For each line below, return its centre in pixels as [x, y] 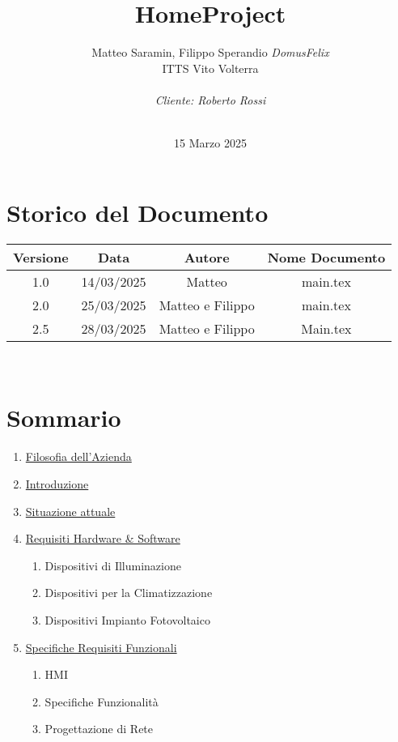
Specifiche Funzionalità [102, 701]
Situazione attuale [70, 511]
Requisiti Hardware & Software [103, 538]
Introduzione [57, 483]
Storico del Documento [138, 212]
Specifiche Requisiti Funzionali [101, 647]
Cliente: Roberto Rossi [210, 99]
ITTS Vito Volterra [210, 68]
